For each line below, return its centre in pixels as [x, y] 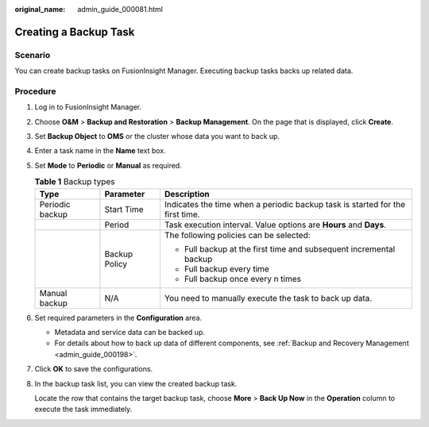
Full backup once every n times [243, 279]
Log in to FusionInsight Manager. [88, 107]
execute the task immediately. [83, 410]
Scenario [33, 55]
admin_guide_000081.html [120, 9]
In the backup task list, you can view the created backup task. [136, 383]
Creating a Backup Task [75, 32]
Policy [116, 264]
